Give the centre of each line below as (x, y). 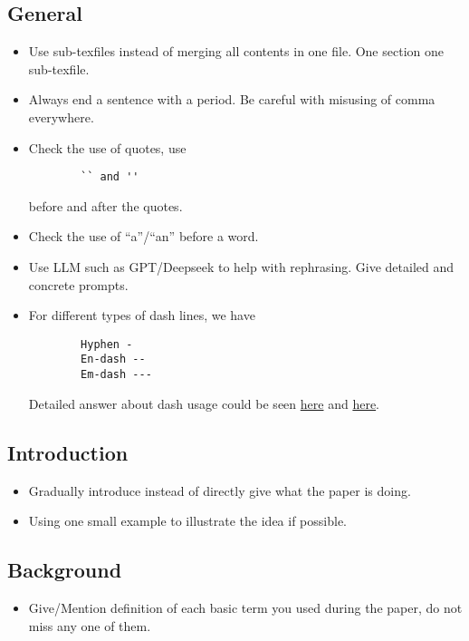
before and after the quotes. (105, 205)
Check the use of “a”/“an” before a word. (144, 236)
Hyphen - (107, 344)
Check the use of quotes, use (107, 147)
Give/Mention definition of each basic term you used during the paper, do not (245, 607)
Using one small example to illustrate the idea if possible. (187, 521)
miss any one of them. (90, 625)
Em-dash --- (116, 375)
